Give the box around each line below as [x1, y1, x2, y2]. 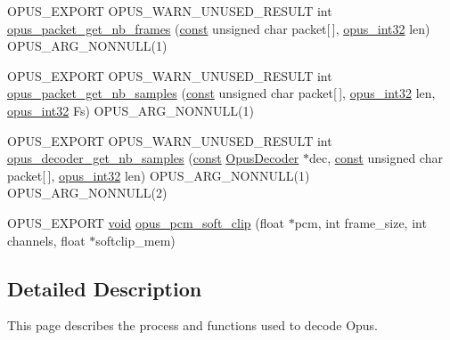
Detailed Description [7, 274, 202, 302]
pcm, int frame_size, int [294, 213, 427, 231]
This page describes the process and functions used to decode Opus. [7, 316, 379, 335]
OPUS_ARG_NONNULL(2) [7, 183, 168, 202]
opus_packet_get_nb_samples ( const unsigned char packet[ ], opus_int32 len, [7, 84, 436, 102]
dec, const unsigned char [309, 149, 443, 167]
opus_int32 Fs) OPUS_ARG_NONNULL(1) [7, 101, 254, 119]
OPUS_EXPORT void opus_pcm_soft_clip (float [7, 213, 284, 231]
